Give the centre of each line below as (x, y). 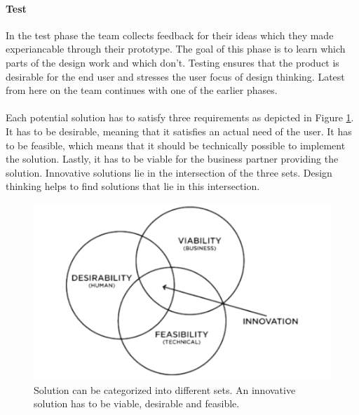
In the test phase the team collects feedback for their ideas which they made (170, 35)
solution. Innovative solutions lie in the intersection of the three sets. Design (169, 172)
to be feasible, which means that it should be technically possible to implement (176, 145)
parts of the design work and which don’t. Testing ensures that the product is (172, 62)
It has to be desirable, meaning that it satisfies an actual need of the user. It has (179, 131)
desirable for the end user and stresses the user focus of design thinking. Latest (175, 76)
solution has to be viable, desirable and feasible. (137, 403)
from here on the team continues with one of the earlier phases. (142, 90)
